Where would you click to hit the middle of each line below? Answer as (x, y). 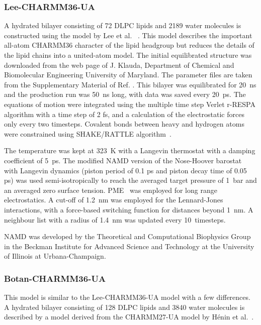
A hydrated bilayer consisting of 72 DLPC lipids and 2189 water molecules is (123, 25)
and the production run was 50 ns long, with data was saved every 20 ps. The (125, 94)
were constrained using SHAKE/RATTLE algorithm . (88, 133)
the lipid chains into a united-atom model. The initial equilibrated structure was (128, 55)
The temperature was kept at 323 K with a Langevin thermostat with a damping (130, 150)
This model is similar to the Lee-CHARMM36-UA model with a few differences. (127, 297)
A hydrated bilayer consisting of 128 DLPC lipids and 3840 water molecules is (124, 307)
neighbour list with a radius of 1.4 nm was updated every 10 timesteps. (115, 219)
